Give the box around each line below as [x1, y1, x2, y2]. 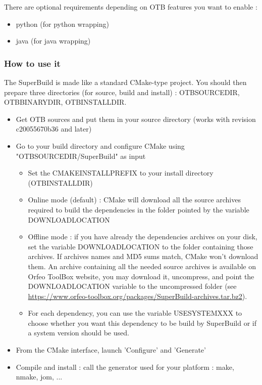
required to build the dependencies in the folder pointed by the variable [28, 204, 249, 215]
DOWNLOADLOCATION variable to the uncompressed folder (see [28, 281, 237, 291]
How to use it [4, 57, 61, 69]
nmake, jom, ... [16, 371, 63, 382]
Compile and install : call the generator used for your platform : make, [16, 361, 234, 372]
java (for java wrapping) [16, 35, 91, 46]
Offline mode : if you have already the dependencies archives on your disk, [28, 231, 257, 242]
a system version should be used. [28, 327, 129, 338]
